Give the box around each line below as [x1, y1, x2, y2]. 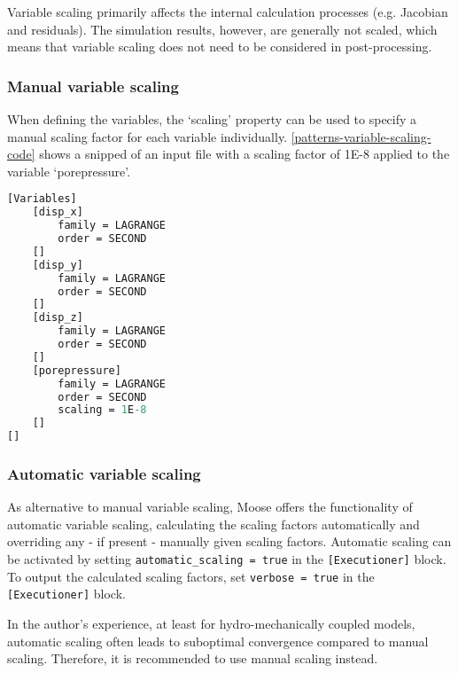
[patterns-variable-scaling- [291, 127, 431, 145]
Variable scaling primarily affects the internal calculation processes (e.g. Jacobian [7, 3, 448, 20]
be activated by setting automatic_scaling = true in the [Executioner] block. [7, 550, 446, 567]
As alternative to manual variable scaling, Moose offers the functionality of [7, 497, 413, 516]
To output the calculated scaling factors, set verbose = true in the [7, 567, 375, 585]
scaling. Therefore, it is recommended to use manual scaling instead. [7, 649, 378, 668]
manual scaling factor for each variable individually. [7, 127, 288, 145]
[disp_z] [32, 311, 83, 325]
